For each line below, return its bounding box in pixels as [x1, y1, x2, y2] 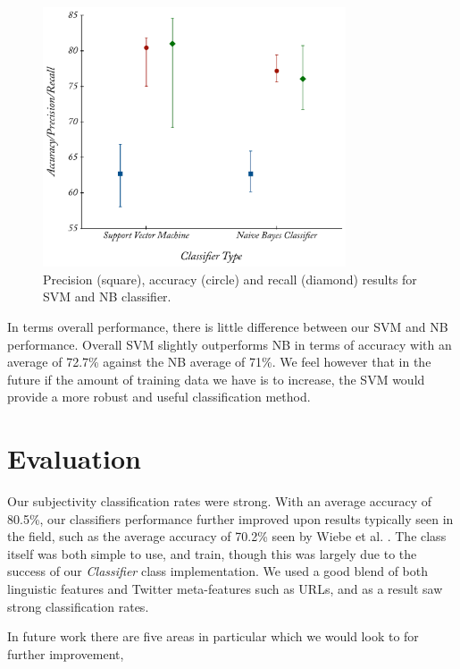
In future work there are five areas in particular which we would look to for [7, 627, 419, 646]
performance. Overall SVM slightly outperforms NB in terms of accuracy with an [7, 334, 452, 353]
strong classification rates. [7, 597, 149, 615]
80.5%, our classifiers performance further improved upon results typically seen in [7, 509, 454, 528]
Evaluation [7, 440, 141, 477]
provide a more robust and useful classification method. [7, 387, 311, 406]
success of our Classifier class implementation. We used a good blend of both [7, 562, 429, 580]
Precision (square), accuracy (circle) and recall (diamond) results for [43, 269, 417, 288]
